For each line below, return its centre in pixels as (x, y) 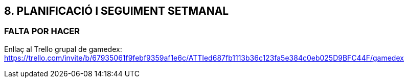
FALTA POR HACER (42, 31)
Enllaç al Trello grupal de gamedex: (63, 49)
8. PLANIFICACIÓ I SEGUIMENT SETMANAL (117, 11)
